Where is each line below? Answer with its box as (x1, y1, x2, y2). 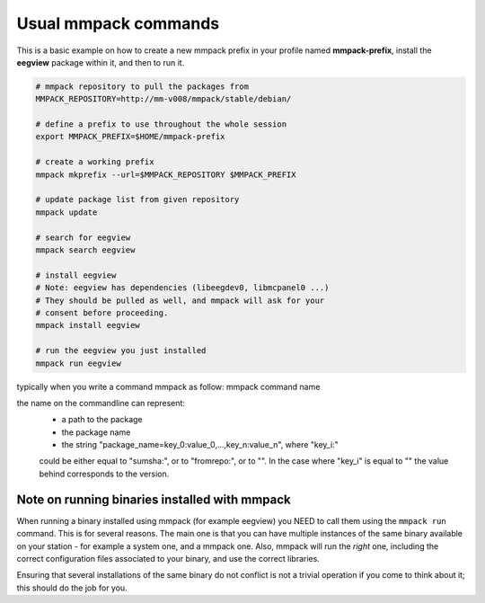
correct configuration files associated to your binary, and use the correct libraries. (16, 553, 321, 563)
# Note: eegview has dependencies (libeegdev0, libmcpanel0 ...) (35, 283, 330, 293)
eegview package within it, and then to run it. (16, 57, 185, 67)
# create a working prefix (35, 157, 154, 167)
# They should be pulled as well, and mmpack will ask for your (35, 295, 325, 306)
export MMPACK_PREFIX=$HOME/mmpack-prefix (35, 131, 225, 142)
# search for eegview (35, 232, 131, 243)
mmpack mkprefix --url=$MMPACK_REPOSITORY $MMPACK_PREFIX (35, 169, 296, 180)
